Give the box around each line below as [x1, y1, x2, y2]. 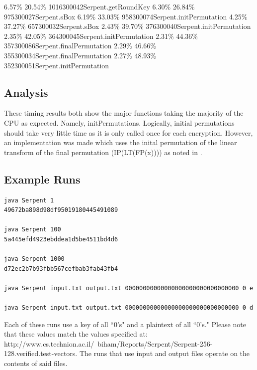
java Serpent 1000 [4, 255, 65, 263]
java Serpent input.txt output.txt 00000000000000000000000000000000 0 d [4, 304, 254, 312]
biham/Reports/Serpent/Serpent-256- [97, 338, 213, 349]
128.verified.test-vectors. [4, 348, 78, 359]
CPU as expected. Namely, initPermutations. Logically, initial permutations [4, 117, 235, 128]
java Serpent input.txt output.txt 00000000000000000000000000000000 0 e [4, 284, 254, 292]
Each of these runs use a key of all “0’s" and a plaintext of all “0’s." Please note [4, 319, 246, 329]
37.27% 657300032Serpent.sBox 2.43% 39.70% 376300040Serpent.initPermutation [4, 21, 251, 31]
